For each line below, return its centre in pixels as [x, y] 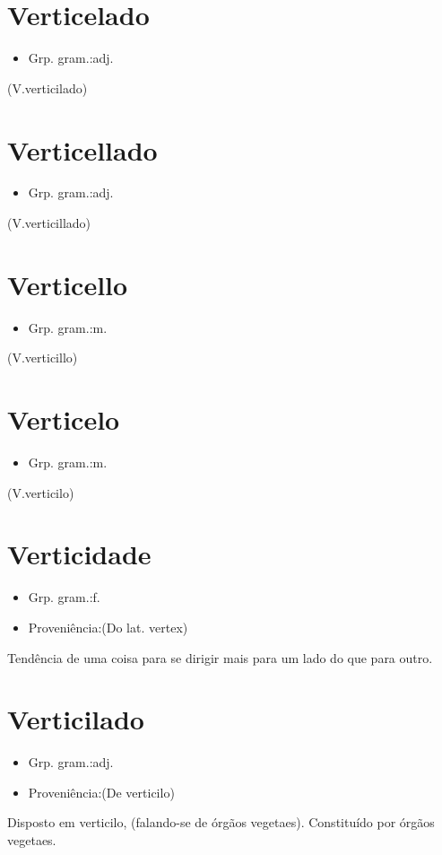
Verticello [68, 284]
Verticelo [64, 419]
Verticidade [79, 554]
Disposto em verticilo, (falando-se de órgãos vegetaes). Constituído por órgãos [221, 822]
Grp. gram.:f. [64, 597]
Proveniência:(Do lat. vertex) [108, 627]
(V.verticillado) [49, 223]
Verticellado [82, 149]
